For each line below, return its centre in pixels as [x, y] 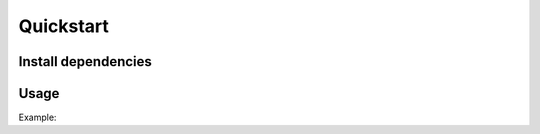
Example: [37, 117]
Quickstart [64, 26]
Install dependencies [85, 61]
